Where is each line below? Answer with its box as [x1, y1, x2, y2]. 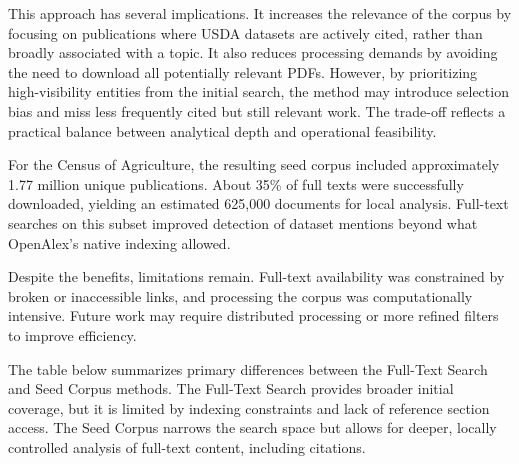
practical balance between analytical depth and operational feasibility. [8, 120, 437, 141]
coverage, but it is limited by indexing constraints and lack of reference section [8, 397, 490, 418]
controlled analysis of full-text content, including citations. [8, 436, 366, 457]
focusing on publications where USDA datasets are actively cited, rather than [8, 22, 483, 43]
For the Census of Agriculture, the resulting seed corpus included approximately [8, 154, 500, 175]
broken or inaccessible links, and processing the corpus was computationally [8, 285, 473, 306]
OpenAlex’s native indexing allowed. [8, 232, 231, 253]
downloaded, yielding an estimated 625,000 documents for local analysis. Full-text [8, 193, 509, 214]
